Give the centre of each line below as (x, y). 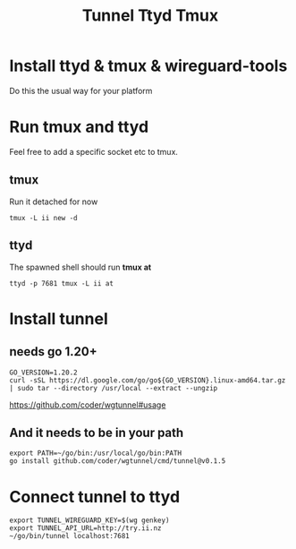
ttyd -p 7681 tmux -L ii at (62, 283)
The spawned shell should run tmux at (80, 267)
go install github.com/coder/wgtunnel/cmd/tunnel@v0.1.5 (118, 461)
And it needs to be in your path (97, 432)
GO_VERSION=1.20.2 (43, 373)
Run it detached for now (54, 202)
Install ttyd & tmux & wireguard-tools (148, 66)
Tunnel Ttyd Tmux (150, 16)
